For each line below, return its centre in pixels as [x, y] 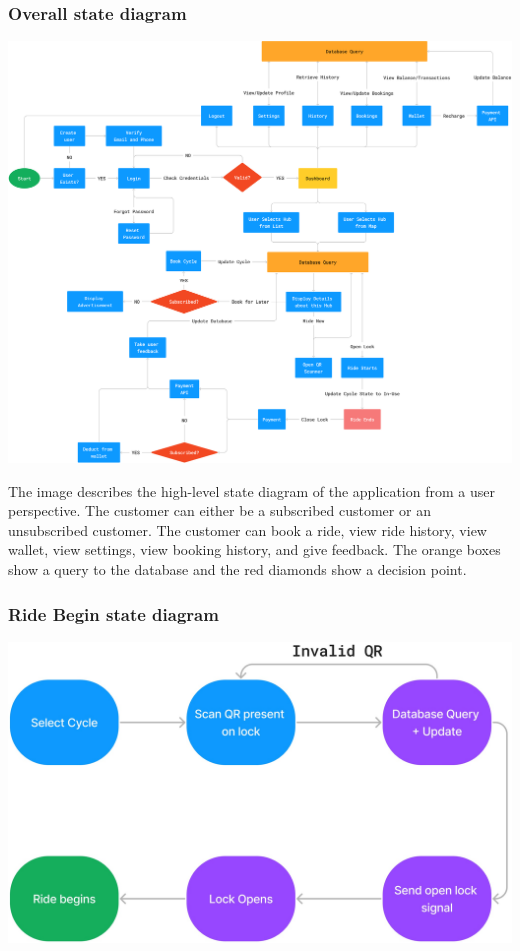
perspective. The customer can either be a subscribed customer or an [219, 510]
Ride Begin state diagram [113, 613]
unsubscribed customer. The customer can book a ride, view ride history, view [247, 529]
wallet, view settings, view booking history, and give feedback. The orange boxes [254, 549]
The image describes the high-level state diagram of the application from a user [251, 490]
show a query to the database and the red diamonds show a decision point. [237, 568]
